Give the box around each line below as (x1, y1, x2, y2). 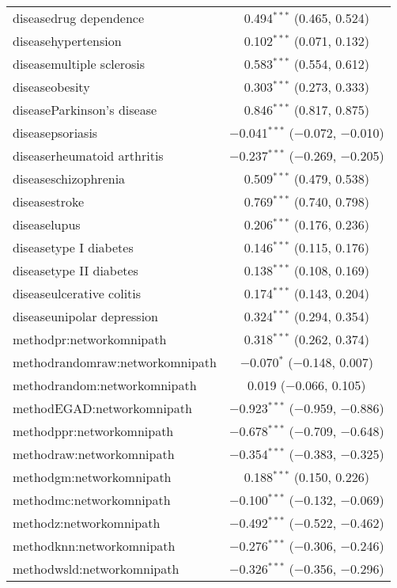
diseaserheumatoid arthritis (13, 146, 164, 165)
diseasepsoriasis (13, 123, 98, 142)
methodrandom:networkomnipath (13, 376, 197, 394)
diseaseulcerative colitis (13, 284, 142, 302)
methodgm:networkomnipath (13, 468, 172, 486)
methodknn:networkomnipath (13, 537, 176, 555)
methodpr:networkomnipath (13, 330, 167, 348)
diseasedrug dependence (13, 9, 145, 27)
